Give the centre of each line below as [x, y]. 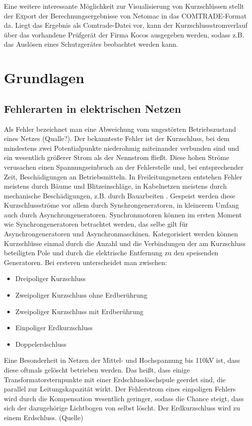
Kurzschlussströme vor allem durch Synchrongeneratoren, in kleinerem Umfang [122, 205]
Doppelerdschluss [41, 344]
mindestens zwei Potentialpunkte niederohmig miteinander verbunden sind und [122, 148]
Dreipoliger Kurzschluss [50, 278]
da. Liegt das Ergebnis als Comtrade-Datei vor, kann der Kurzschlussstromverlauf [126, 25]
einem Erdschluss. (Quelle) [44, 417]
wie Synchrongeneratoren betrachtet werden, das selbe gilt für [96, 224]
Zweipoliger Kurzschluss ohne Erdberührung [81, 295]
